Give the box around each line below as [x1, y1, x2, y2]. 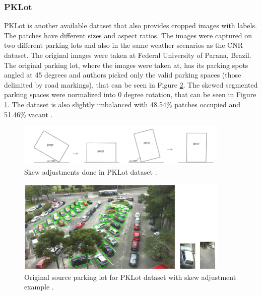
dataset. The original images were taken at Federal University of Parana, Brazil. [4, 50, 251, 60]
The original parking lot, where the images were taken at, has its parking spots [4, 59, 248, 70]
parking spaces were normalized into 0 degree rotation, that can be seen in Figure [4, 89, 256, 100]
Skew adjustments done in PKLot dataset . [24, 166, 157, 177]
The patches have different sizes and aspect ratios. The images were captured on [4, 30, 252, 40]
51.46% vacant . [4, 109, 53, 119]
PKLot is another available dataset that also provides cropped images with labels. [4, 20, 257, 31]
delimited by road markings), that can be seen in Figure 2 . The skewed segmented [4, 79, 258, 90]
